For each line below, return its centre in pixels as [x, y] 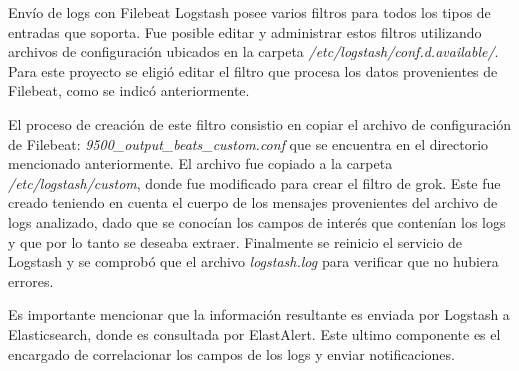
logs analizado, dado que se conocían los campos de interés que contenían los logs [257, 221]
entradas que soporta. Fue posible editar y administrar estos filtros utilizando [245, 31]
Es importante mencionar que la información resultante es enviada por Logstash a [259, 314]
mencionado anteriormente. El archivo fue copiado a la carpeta [200, 163]
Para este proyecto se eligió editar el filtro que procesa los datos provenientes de [253, 70]
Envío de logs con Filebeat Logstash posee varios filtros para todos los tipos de [249, 12]
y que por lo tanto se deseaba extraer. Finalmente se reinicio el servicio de [235, 241]
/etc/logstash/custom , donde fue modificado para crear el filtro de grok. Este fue [254, 182]
